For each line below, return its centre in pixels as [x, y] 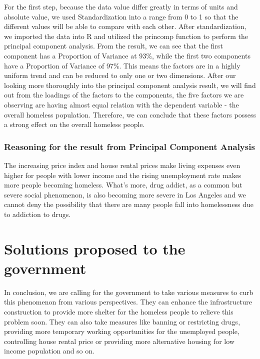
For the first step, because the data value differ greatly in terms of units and [121, 6]
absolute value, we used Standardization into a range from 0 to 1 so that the [121, 16]
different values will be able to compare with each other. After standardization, [125, 26]
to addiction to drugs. [37, 214]
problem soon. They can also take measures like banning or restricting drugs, [122, 321]
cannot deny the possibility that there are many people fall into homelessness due [129, 204]
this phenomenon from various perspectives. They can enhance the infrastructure [128, 302]
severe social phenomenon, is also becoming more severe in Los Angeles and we [125, 194]
